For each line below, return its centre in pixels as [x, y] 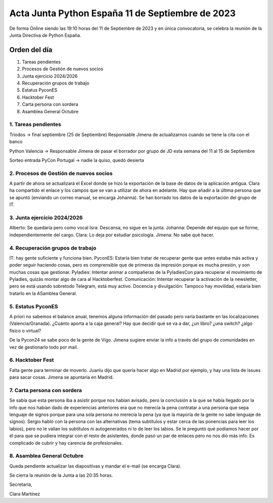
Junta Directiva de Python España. [45, 35]
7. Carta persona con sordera [45, 390]
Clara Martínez [25, 494]
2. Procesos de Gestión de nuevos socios [61, 173]
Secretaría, [21, 485]
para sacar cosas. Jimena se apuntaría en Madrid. [61, 378]
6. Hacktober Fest [32, 360]
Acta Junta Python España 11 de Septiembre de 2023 [123, 13]
